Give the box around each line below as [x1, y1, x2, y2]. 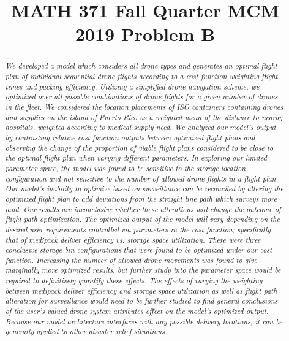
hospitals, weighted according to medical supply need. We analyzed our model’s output [5, 122, 276, 132]
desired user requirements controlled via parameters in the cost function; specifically [5, 224, 271, 234]
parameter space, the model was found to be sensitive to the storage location [5, 163, 246, 173]
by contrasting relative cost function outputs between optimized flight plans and [5, 132, 255, 142]
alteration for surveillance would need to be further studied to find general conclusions [5, 296, 278, 306]
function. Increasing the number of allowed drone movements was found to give [5, 255, 257, 265]
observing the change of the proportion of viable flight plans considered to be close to [5, 142, 274, 153]
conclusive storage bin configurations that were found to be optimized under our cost [5, 245, 272, 255]
